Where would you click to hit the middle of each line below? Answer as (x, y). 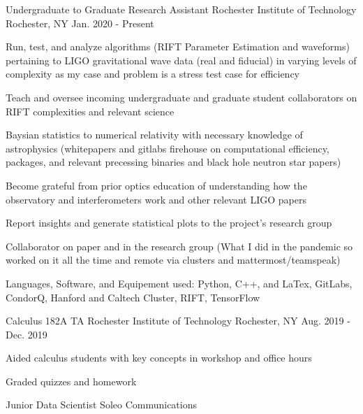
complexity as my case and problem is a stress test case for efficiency (153, 74)
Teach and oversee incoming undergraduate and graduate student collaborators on (181, 97)
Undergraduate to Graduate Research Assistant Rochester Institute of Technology (181, 9)
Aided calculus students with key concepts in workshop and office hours (159, 358)
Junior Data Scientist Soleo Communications (102, 405)
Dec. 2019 (27, 334)
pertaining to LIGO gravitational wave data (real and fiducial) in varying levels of (181, 60)
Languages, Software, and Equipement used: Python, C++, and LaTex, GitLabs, (179, 283)
